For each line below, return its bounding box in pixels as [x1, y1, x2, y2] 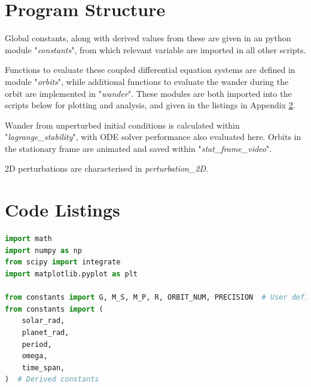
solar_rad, [22, 316, 65, 325]
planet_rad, [22, 328, 69, 337]
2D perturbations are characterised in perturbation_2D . [5, 162, 209, 175]
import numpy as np [5, 246, 82, 255]
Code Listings [5, 197, 120, 222]
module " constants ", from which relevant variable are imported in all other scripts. [5, 43, 306, 56]
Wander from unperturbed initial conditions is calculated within [5, 118, 240, 131]
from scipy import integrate [5, 258, 121, 267]
